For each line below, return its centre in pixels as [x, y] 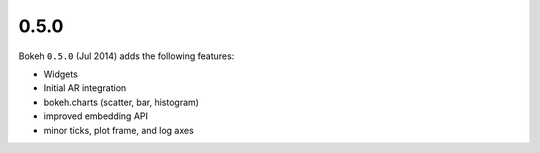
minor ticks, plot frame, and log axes [118, 130]
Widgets [61, 74]
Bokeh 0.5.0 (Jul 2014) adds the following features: [126, 56]
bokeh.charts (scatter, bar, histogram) [121, 102]
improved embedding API [96, 116]
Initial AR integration [85, 88]
